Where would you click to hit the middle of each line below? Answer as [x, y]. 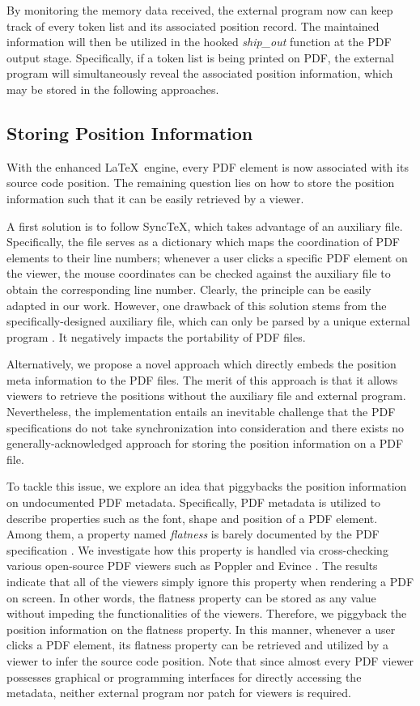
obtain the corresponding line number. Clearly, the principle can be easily [189, 289]
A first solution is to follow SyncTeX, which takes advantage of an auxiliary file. [205, 225]
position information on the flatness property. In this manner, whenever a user [201, 629]
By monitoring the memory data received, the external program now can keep [200, 10]
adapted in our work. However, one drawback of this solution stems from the [197, 305]
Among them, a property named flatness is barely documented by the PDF [193, 534]
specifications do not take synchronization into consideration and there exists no [205, 427]
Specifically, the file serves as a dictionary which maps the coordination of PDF [203, 242]
